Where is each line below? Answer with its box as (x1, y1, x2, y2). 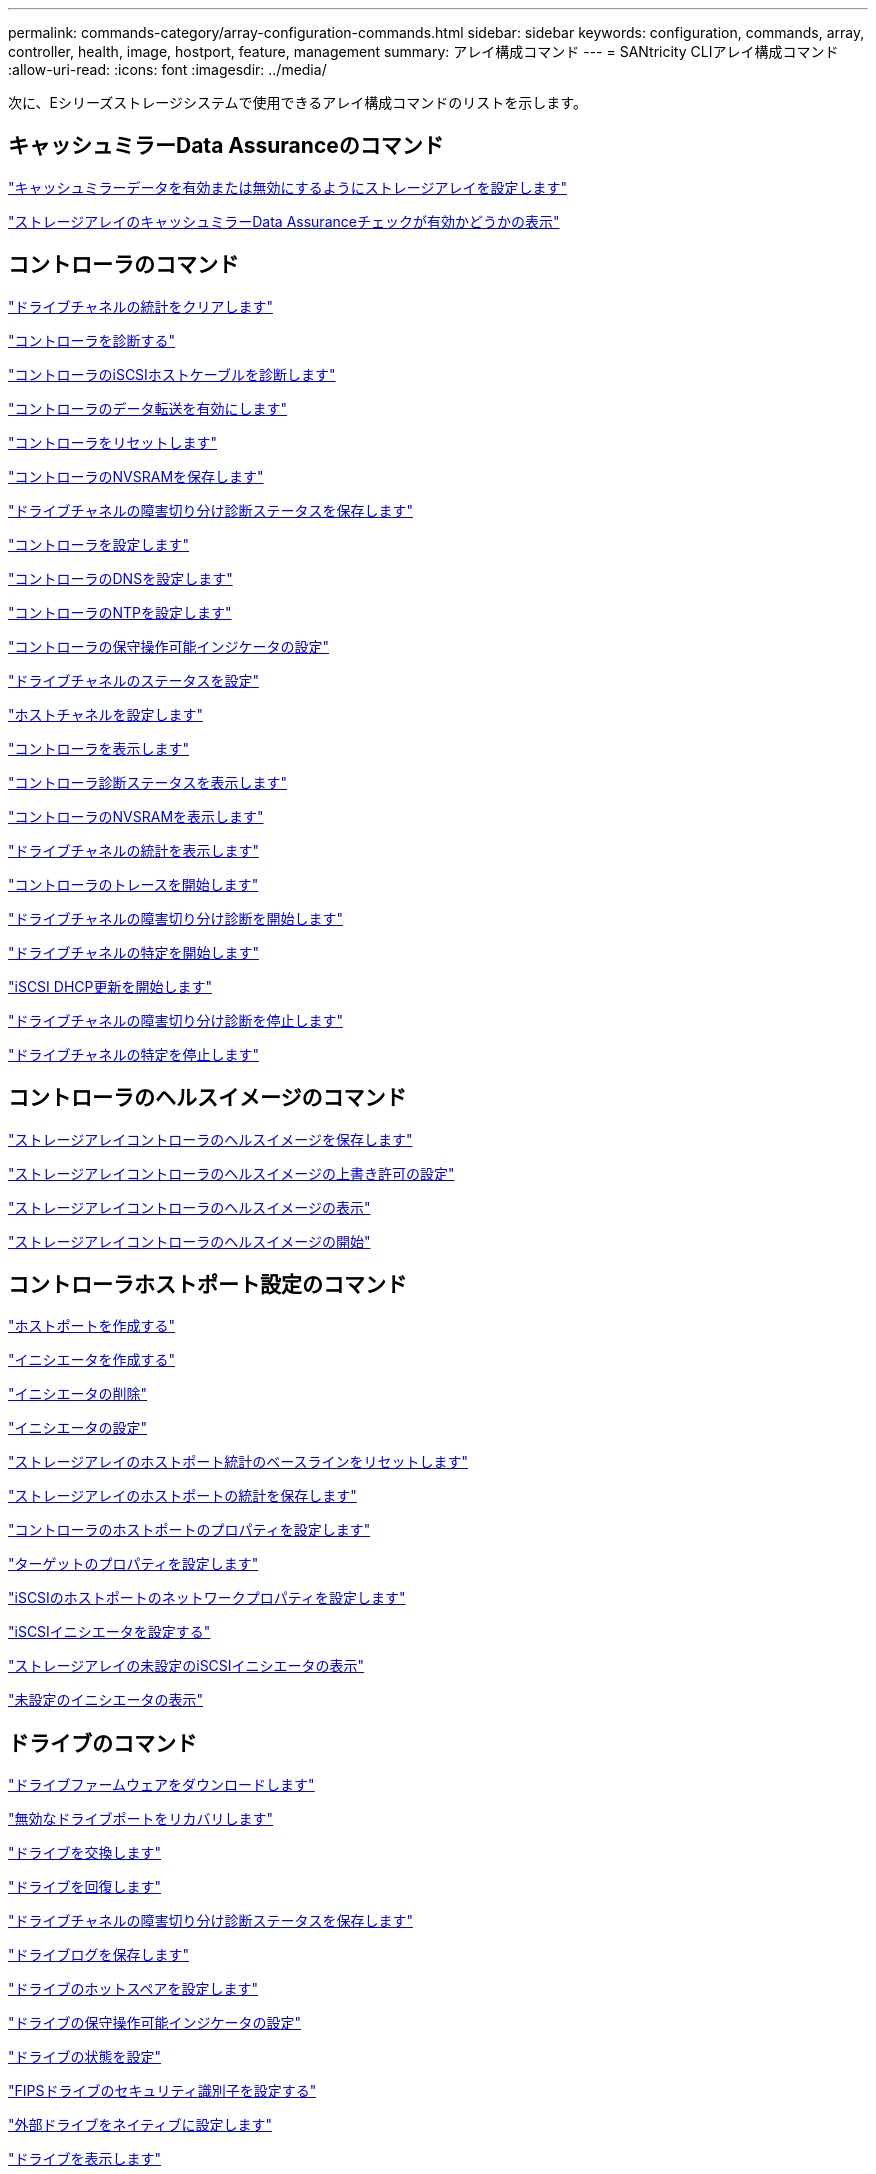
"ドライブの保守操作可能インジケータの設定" (8, 2014, 302, 2032)
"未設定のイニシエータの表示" (8, 1691, 204, 1709)
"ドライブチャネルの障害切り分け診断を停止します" (8, 1011, 343, 1029)
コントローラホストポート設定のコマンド (8, 1271, 407, 1297)
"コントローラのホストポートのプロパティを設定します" (8, 1521, 371, 1539)
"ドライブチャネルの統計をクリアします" (8, 297, 273, 315)
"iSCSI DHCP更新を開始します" (8, 977, 212, 995)
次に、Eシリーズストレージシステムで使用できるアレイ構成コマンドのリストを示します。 (8, 94, 587, 111)
